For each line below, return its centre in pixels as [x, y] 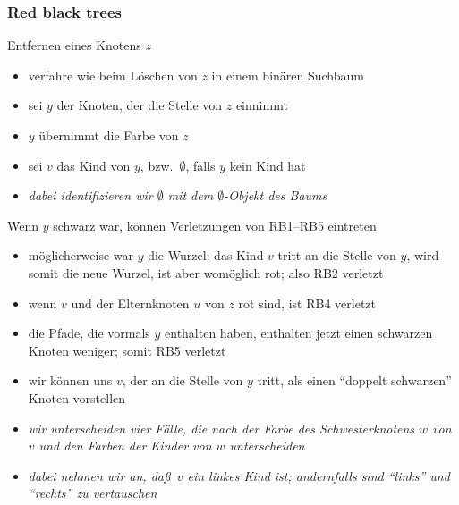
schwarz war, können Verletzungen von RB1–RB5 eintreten [215, 225]
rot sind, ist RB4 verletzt [307, 303]
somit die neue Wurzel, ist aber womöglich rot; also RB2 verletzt [206, 272]
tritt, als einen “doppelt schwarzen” [354, 380]
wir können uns [70, 380]
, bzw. [157, 165]
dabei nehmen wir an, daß [99, 475]
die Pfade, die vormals [89, 333]
